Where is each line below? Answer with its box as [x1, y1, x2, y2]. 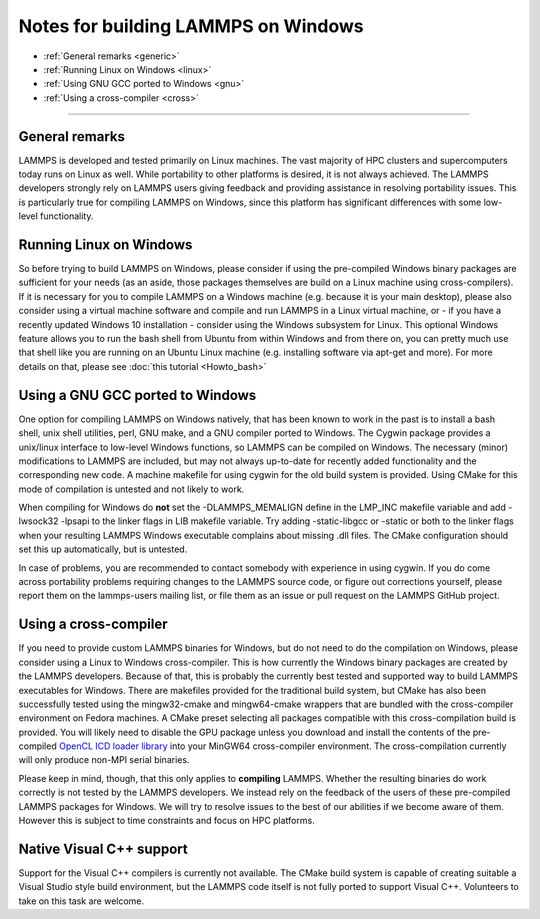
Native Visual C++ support [18, 840, 189, 857]
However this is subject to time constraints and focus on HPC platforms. [18, 815, 315, 827]
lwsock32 [18, 515, 59, 527]
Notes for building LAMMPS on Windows [18, 15, 364, 37]
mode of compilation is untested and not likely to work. [18, 483, 245, 495]
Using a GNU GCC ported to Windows [18, 386, 257, 404]
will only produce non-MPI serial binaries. [18, 754, 190, 766]
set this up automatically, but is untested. [18, 543, 188, 555]
